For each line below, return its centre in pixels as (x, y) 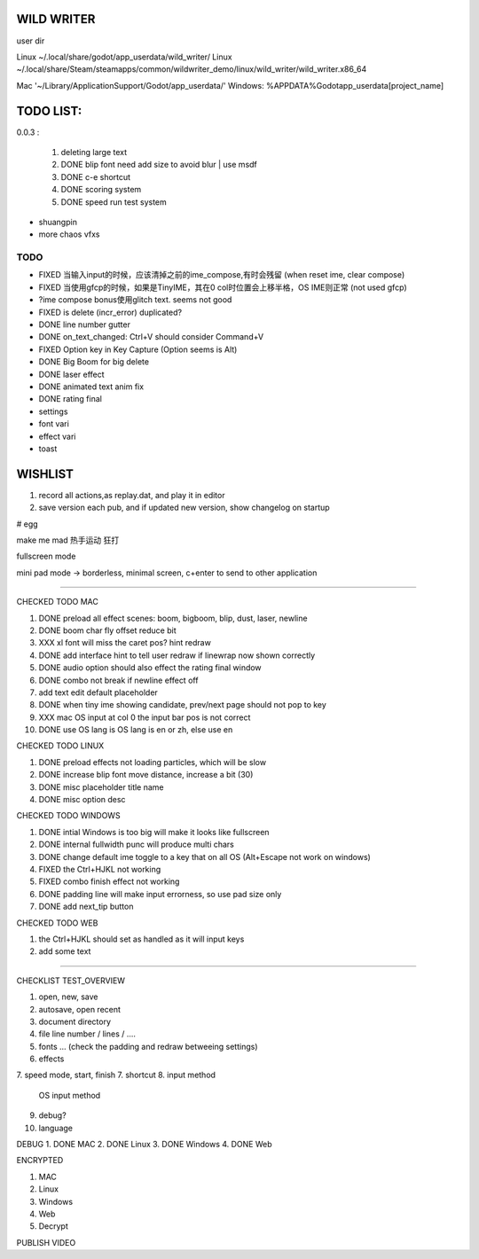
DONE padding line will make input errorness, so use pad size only (160, 894)
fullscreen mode (46, 556)
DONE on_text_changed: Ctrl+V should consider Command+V (151, 337)
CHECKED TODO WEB (57, 923)
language (55, 1128)
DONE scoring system (101, 190)
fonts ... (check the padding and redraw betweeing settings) (148, 1046)
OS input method (70, 1095)
